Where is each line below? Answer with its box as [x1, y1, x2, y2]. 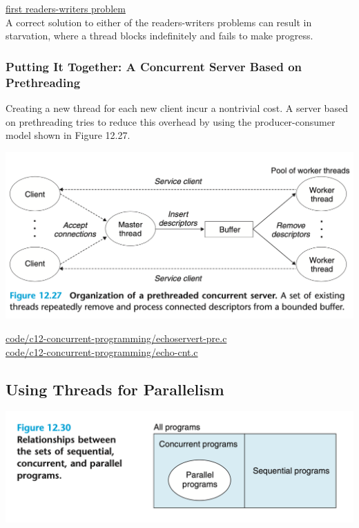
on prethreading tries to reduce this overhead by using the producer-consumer [6, 114, 336, 129]
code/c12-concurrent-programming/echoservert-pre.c [6, 330, 227, 345]
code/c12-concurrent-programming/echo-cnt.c [6, 344, 198, 359]
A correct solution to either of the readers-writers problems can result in [6, 15, 312, 29]
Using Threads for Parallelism [6, 378, 224, 399]
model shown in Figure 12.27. [6, 128, 130, 142]
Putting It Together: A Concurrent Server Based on [6, 57, 302, 75]
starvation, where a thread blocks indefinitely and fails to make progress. [6, 28, 313, 43]
